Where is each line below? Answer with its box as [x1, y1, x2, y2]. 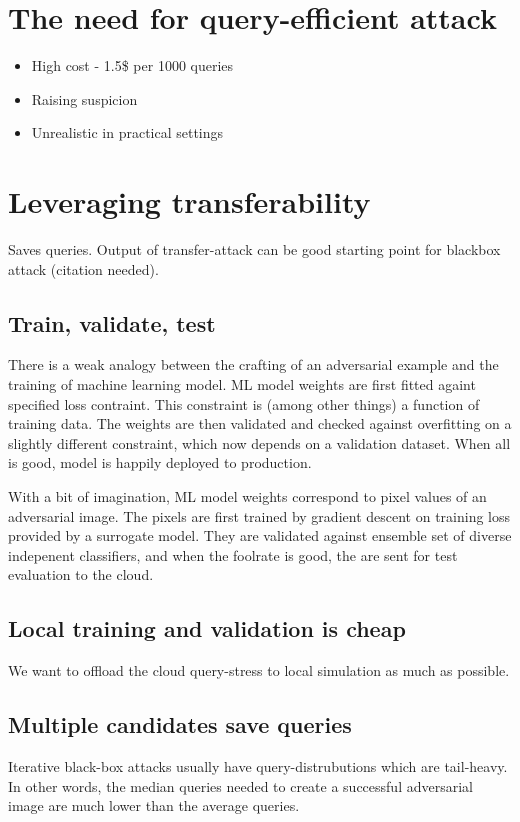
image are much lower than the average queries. [8, 795, 300, 816]
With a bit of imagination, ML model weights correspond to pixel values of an [8, 485, 487, 506]
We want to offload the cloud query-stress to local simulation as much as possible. [8, 660, 510, 681]
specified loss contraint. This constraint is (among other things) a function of [8, 393, 480, 414]
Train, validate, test [8, 307, 216, 338]
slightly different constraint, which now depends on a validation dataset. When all [8, 432, 511, 453]
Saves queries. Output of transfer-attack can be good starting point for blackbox [8, 239, 501, 260]
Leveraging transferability [8, 181, 371, 222]
